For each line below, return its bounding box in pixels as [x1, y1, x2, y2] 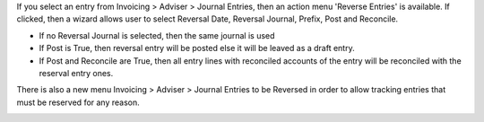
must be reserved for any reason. [16, 97, 141, 108]
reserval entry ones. [39, 67, 114, 78]
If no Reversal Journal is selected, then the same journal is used [39, 30, 275, 40]
